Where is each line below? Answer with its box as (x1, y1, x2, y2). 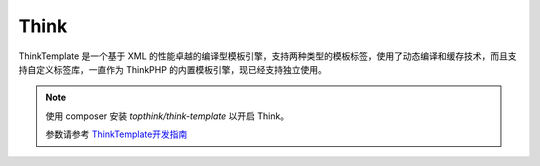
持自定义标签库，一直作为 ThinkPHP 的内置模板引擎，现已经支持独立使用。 (18, 63, 327, 75)
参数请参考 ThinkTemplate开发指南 (45, 128, 188, 140)
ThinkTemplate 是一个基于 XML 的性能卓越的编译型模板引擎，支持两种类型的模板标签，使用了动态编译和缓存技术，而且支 (18, 50, 517, 62)
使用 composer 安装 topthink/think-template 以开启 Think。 (45, 110, 290, 122)
